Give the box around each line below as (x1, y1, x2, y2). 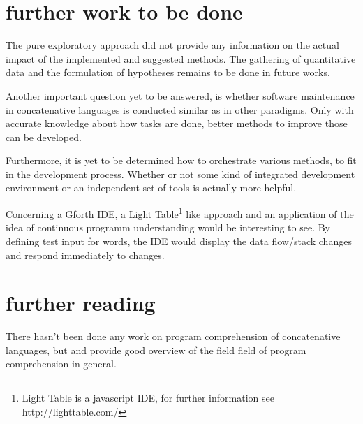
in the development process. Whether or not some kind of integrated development (6, 166, 355, 181)
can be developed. (6, 129, 82, 144)
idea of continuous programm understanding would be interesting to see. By (6, 220, 331, 235)
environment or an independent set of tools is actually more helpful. (6, 180, 297, 195)
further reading (6, 288, 156, 317)
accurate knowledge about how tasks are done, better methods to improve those (6, 116, 348, 131)
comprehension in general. (6, 356, 117, 371)
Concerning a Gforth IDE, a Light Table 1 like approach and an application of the (6, 205, 354, 221)
